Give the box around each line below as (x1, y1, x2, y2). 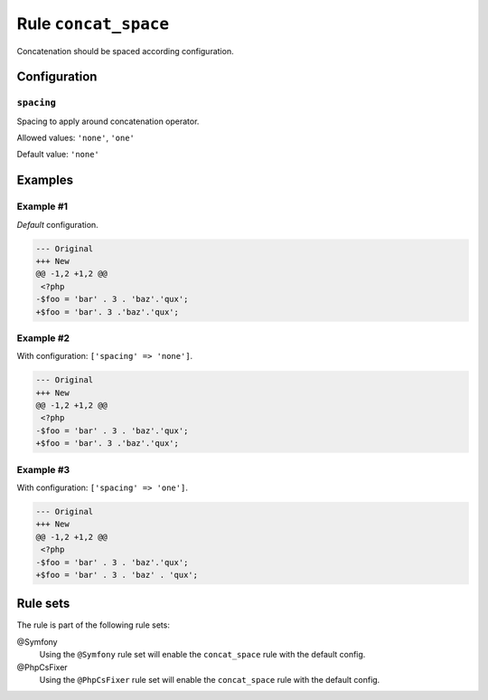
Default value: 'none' (16, 149, 99, 160)
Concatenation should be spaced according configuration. (16, 45, 234, 56)
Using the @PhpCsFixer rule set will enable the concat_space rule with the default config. (39, 674, 380, 685)
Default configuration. (16, 219, 99, 230)
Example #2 (16, 331, 70, 344)
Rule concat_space (16, 14, 170, 33)
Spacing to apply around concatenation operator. (16, 116, 200, 127)
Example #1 (16, 200, 68, 213)
